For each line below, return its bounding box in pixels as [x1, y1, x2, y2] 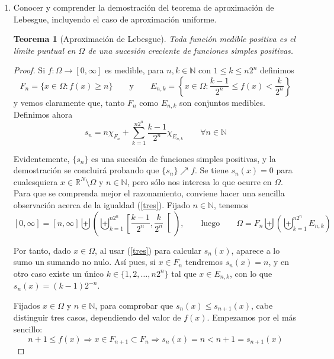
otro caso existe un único [13, 267, 104, 279]
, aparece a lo [231, 244, 280, 256]
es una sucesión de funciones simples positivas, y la [91, 152, 276, 164]
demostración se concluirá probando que [13, 164, 159, 176]
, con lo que [229, 267, 272, 279]
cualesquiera [13, 175, 58, 187]
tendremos [185, 255, 223, 268]
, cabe [251, 299, 273, 311]
